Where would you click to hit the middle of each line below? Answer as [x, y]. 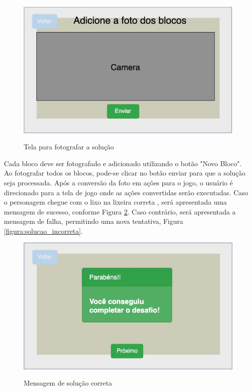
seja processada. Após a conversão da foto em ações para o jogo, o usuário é [118, 182]
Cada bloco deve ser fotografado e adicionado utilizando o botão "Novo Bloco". [123, 163]
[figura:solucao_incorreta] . [44, 231]
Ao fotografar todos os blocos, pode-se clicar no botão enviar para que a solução [125, 173]
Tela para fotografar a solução [69, 147]
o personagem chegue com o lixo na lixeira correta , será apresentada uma [115, 202]
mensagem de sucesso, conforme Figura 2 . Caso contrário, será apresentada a [120, 211]
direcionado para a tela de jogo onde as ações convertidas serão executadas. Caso [126, 192]
